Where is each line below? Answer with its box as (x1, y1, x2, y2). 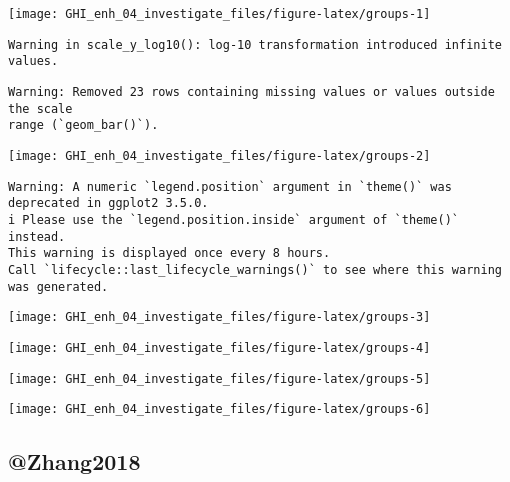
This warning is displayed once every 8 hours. (8, 246, 331, 261)
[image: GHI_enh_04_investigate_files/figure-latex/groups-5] (8, 371, 431, 386)
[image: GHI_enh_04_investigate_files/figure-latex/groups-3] (8, 310, 431, 325)
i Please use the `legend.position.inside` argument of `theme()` (8, 212, 460, 227)
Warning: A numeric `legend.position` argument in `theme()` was (8, 179, 452, 194)
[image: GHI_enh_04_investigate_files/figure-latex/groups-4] (8, 340, 431, 355)
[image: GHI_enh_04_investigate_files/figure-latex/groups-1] (8, 7, 431, 21)
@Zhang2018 (8, 446, 141, 477)
